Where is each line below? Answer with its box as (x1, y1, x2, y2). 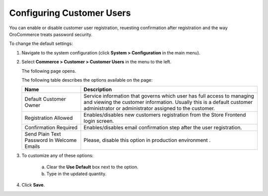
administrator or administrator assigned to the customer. (83, 105, 215, 112)
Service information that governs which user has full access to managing (83, 93, 254, 99)
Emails (24, 143, 40, 150)
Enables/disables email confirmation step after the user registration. (83, 124, 242, 131)
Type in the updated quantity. (46, 171, 107, 177)
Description (83, 86, 112, 93)
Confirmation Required (24, 124, 78, 131)
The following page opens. (21, 68, 76, 74)
